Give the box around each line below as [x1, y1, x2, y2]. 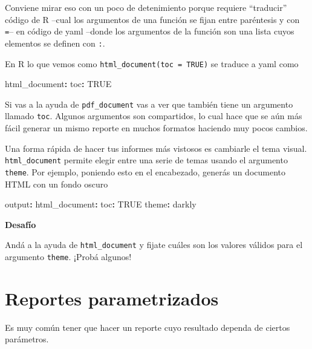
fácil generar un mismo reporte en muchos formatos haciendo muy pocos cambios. [5, 122, 308, 134]
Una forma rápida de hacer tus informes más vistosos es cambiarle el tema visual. [5, 142, 307, 154]
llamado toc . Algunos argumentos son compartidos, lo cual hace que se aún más [5, 109, 302, 122]
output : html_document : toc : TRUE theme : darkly [5, 198, 197, 210]
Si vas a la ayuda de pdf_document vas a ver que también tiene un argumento [5, 97, 293, 110]
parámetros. [5, 333, 49, 345]
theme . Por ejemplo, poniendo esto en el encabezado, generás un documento [5, 165, 285, 178]
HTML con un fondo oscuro [5, 177, 108, 190]
